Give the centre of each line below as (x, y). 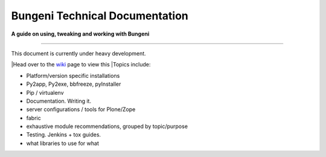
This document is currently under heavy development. (78, 53)
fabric (34, 118)
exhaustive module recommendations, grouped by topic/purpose (107, 126)
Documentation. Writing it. (59, 101)
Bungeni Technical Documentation (100, 16)
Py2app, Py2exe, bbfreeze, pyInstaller (74, 84)
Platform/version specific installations (73, 75)
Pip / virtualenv (45, 92)
